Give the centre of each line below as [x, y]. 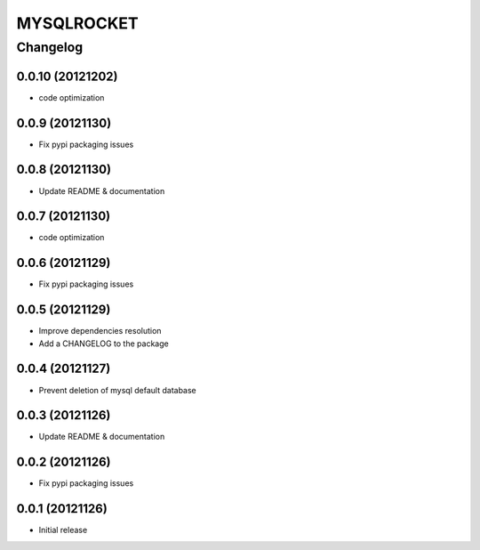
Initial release [63, 530]
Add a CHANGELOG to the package [104, 344]
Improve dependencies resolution [100, 331]
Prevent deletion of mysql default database [118, 390]
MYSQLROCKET [77, 23]
